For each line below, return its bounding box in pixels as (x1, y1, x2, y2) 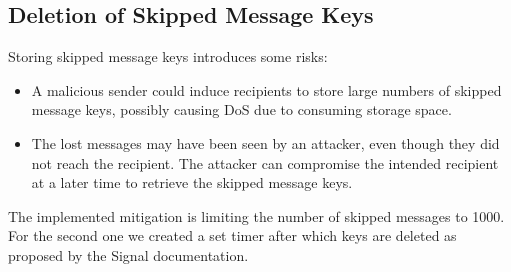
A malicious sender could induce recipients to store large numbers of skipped (31, 79, 502, 100)
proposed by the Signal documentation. (8, 244, 249, 265)
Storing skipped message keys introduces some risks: (8, 46, 328, 67)
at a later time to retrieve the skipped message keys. (31, 172, 353, 193)
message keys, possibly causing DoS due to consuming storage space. (31, 99, 452, 120)
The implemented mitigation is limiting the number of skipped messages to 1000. (8, 205, 505, 226)
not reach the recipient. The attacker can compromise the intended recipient (31, 152, 499, 173)
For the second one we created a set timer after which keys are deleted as (8, 225, 457, 246)
